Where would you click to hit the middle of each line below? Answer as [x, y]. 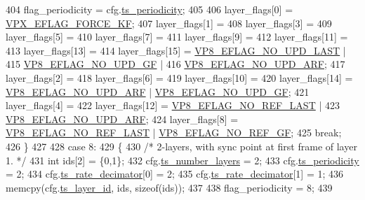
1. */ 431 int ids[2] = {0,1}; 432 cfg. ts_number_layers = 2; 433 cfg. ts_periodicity [182, 160]
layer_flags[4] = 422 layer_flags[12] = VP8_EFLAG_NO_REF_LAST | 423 [173, 105]
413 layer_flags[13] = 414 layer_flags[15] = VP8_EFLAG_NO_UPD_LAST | [176, 50]
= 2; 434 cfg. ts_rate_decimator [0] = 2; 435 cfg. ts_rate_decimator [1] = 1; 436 [174, 174]
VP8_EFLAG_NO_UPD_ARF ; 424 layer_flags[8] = [122, 119]
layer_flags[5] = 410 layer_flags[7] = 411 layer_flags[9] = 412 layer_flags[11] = [177, 37]
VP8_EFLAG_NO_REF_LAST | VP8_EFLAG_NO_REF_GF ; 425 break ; [174, 133]
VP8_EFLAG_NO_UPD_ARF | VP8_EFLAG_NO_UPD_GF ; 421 [158, 91]
